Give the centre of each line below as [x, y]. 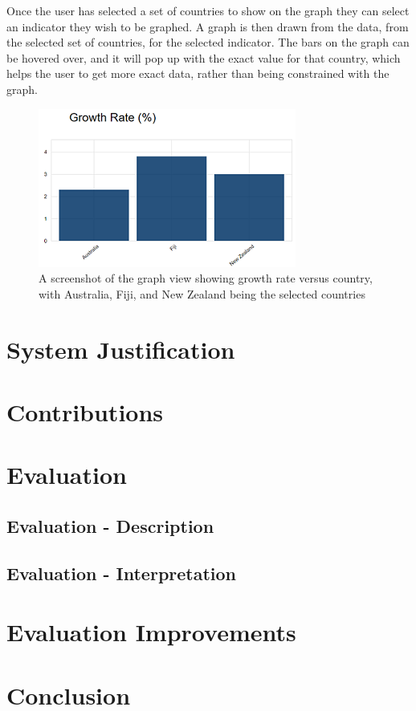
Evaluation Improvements [151, 632]
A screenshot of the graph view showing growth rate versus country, [206, 278]
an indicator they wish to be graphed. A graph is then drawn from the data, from [208, 26]
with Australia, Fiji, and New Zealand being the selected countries [202, 293]
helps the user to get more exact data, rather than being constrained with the [198, 73]
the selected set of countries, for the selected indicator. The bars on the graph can [208, 42]
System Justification [121, 349]
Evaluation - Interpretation [122, 573]
